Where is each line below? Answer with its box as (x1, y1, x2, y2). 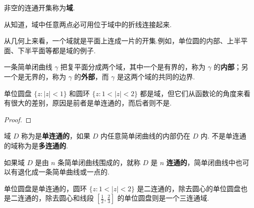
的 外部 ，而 (74, 71, 109, 81)
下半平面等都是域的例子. (17, 45, 96, 55)
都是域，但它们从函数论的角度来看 (140, 88, 251, 98)
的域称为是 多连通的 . (4, 140, 68, 150)
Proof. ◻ (4, 114, 32, 124)
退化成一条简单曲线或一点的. (17, 167, 109, 177)
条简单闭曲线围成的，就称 (57, 157, 141, 167)
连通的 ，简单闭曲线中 (166, 157, 236, 167)
